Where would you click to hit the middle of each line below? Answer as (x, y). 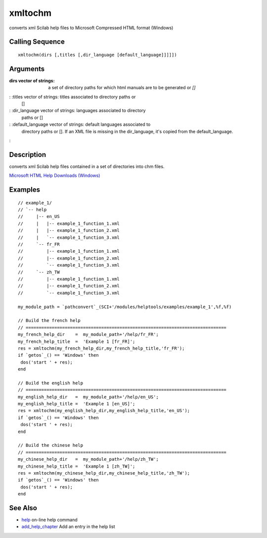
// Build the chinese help (51, 445)
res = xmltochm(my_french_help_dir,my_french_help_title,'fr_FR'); (101, 348)
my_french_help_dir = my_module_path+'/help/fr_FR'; (89, 335)
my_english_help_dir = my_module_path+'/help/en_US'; (89, 397)
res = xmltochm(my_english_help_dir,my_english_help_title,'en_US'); (104, 411)
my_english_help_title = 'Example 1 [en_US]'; (77, 404)
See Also (23, 508)
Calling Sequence (37, 42)
